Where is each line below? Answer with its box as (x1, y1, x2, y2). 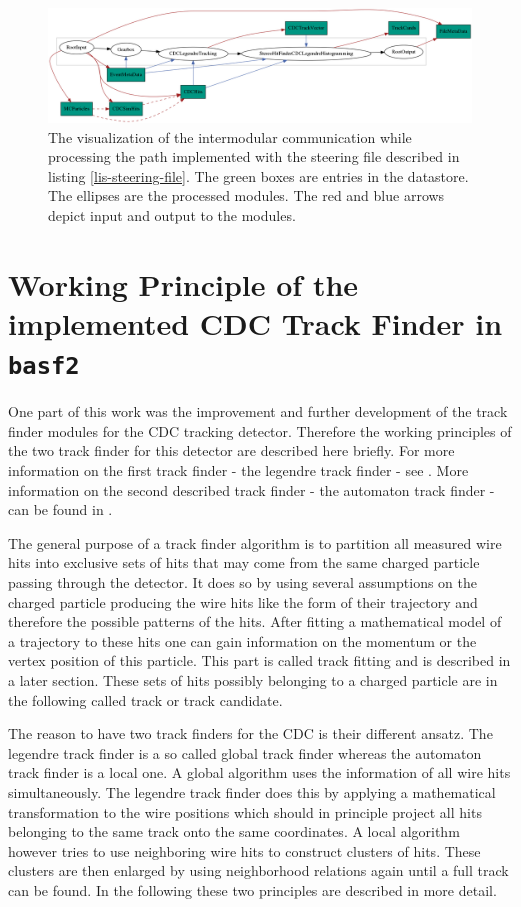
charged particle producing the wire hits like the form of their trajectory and (8, 591, 478, 612)
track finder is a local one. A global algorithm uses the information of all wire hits (8, 762, 511, 783)
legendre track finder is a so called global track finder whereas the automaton (8, 742, 482, 763)
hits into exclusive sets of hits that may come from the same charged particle (8, 552, 480, 573)
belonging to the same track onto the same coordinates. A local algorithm (8, 821, 460, 842)
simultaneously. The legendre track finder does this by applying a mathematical (8, 781, 496, 802)
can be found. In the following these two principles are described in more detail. (8, 879, 497, 900)
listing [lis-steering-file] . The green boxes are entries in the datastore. (48, 165, 469, 186)
